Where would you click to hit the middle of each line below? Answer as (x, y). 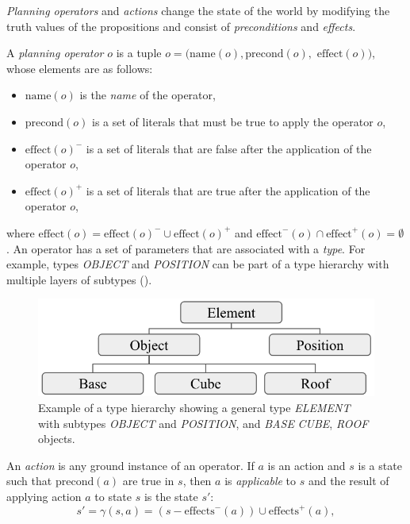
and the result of (349, 481)
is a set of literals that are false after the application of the (229, 148)
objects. (57, 439)
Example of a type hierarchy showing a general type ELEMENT (194, 407)
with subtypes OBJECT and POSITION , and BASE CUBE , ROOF (203, 423)
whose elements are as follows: (80, 68)
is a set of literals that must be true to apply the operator (233, 121)
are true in (148, 481)
